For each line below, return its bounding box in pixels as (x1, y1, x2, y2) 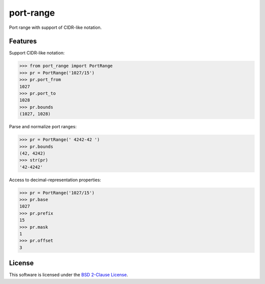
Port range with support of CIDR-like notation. (9, 24, 102, 30)
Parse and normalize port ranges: (9, 124, 77, 130)
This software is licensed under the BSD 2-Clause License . (9, 272, 128, 278)
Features (9, 37, 37, 46)
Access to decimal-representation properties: (9, 177, 102, 183)
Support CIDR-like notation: (9, 50, 65, 56)
